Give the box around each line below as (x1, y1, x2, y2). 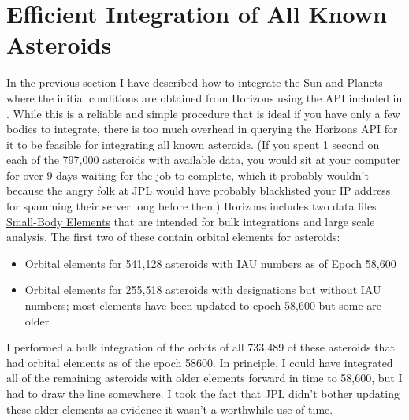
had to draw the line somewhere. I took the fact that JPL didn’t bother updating (6, 385, 400, 401)
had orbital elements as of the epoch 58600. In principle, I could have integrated (6, 354, 393, 370)
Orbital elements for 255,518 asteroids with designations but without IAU (24, 281, 381, 298)
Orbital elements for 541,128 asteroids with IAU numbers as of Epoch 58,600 (24, 255, 396, 271)
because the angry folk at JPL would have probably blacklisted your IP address (6, 182, 391, 199)
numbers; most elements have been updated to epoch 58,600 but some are (24, 297, 382, 314)
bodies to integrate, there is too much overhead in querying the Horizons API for (6, 121, 398, 137)
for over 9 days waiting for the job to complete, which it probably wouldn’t (6, 166, 369, 183)
